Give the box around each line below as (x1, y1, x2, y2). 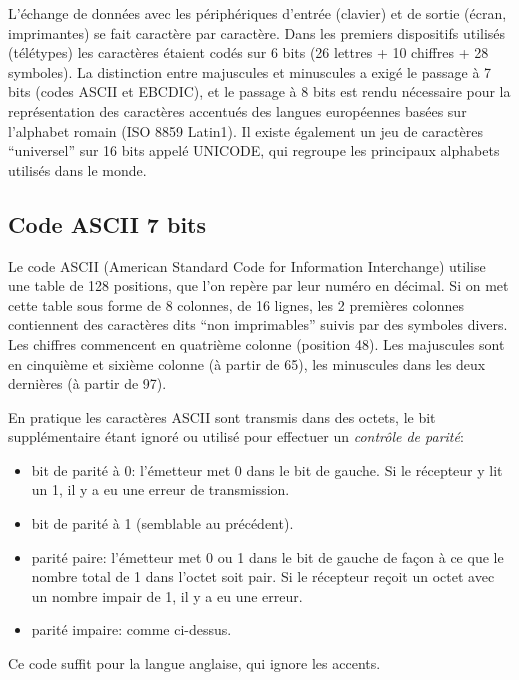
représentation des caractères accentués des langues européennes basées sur (8, 100, 467, 121)
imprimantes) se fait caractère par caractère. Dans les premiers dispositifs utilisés (8, 22, 506, 43)
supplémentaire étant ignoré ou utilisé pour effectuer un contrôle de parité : (8, 426, 464, 447)
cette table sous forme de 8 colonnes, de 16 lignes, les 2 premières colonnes (8, 294, 464, 315)
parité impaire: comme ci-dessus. (31, 619, 232, 640)
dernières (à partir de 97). (8, 373, 167, 394)
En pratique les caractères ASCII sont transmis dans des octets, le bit (8, 406, 436, 427)
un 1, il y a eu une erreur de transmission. (31, 479, 290, 500)
